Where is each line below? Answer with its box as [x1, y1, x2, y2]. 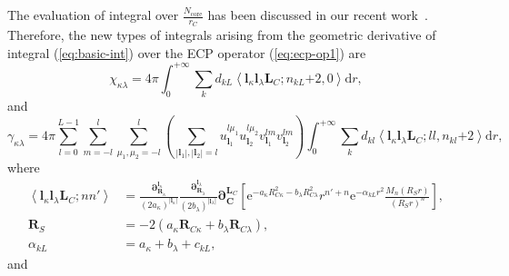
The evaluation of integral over [7, 5, 179, 24]
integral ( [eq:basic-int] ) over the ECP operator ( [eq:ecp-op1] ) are [7, 43, 366, 62]
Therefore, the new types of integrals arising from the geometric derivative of [7, 25, 436, 44]
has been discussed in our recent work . [207, 5, 428, 24]
